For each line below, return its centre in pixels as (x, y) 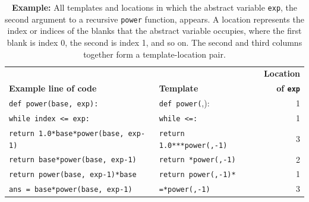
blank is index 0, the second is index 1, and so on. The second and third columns (154, 42)
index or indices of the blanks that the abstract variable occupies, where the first (154, 31)
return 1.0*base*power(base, (67, 133)
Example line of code (53, 88)
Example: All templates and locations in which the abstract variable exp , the (154, 7)
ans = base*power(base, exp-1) (71, 190)
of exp (288, 88)
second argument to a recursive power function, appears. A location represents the (154, 19)
